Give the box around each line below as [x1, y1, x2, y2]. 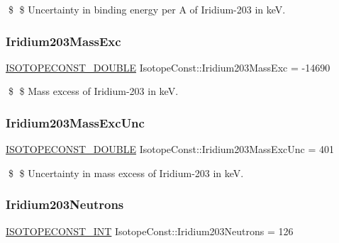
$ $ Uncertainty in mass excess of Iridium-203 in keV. [8, 165, 244, 180]
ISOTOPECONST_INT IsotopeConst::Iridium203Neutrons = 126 [6, 223, 294, 238]
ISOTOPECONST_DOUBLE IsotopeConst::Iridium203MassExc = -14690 [6, 60, 330, 74]
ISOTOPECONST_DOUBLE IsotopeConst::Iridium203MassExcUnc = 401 [6, 142, 334, 157]
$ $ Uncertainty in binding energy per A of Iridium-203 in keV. [8, 2, 286, 16]
